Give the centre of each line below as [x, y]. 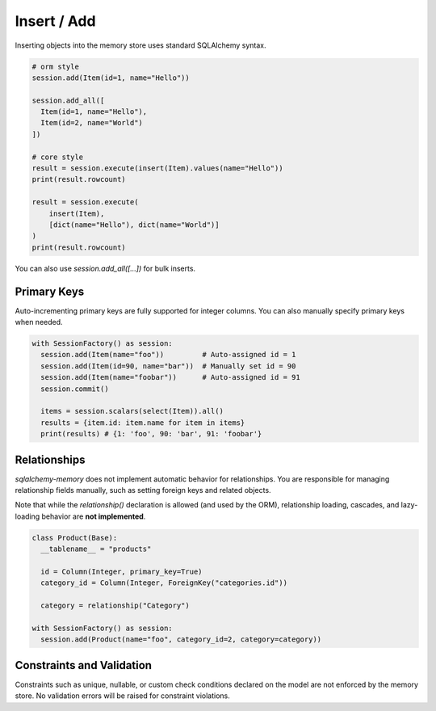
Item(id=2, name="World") [92, 123]
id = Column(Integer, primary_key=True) [122, 572]
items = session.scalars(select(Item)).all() [132, 411]
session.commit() [75, 389]
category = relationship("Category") [115, 606]
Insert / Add [55, 21]
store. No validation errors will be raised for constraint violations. [122, 696]
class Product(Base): [75, 538]
